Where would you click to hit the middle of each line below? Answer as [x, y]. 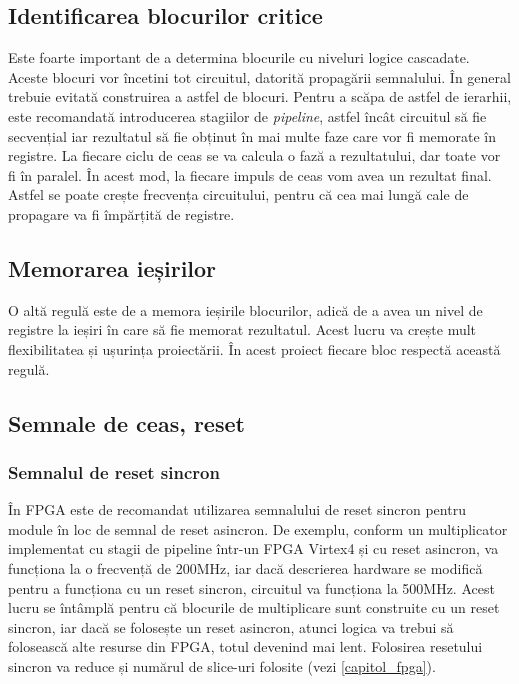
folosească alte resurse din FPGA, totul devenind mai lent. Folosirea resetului [245, 646]
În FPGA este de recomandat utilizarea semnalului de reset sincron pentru [237, 509]
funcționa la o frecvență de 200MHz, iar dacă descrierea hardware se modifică [245, 567]
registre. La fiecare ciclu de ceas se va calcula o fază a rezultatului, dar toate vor [254, 155]
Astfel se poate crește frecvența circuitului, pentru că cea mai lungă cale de [238, 194]
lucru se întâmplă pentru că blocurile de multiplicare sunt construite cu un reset [254, 607]
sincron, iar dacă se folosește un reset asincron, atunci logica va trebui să [231, 626]
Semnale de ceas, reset [126, 422]
